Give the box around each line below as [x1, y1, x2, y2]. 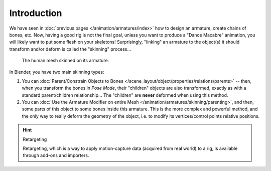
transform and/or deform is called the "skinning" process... [9, 46, 131, 52]
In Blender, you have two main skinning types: [9, 69, 105, 75]
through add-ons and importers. [23, 152, 89, 158]
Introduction [9, 8, 62, 19]
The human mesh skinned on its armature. [22, 58, 109, 64]
